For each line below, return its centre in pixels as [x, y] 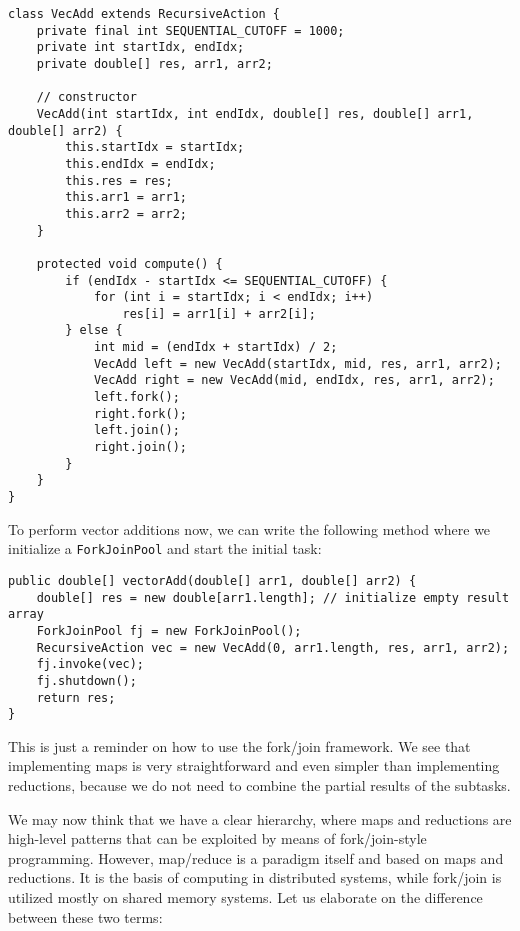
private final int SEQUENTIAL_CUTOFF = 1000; [190, 30]
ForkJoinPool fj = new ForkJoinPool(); [169, 630]
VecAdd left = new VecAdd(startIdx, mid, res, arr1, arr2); [297, 363]
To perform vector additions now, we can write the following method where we [249, 528]
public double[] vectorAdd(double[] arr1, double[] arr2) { [212, 580]
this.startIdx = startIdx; [155, 147]
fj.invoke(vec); [90, 664]
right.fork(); [140, 413]
